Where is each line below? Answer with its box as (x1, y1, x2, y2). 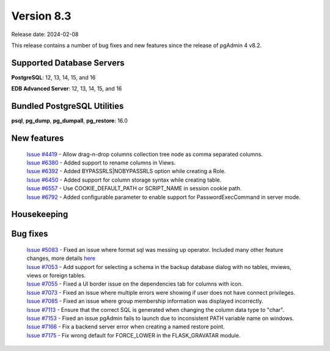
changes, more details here (26, 254, 96, 262)
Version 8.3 (11, 9, 71, 23)
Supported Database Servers (11, 57, 125, 68)
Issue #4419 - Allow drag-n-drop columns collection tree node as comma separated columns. (26, 150, 263, 158)
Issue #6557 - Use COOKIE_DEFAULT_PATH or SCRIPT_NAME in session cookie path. (26, 185, 242, 192)
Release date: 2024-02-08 (11, 31, 79, 38)
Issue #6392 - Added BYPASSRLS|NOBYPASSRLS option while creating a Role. (26, 168, 226, 175)
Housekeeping (11, 209, 68, 220)
